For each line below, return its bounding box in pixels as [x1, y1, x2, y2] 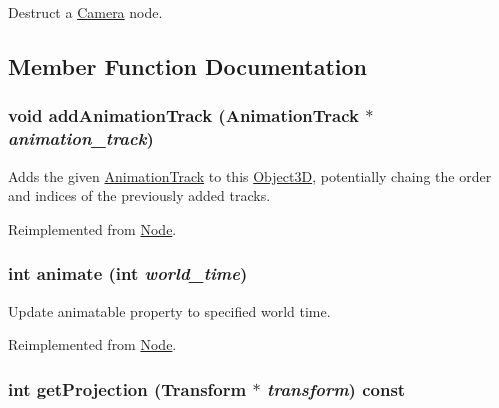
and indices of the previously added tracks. [8, 185, 271, 206]
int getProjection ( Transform [8, 376, 247, 401]
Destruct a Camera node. [8, 2, 163, 22]
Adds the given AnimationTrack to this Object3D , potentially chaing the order [8, 165, 492, 186]
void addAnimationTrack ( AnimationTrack [8, 103, 359, 128]
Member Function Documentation [8, 50, 368, 81]
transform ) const [266, 376, 406, 401]
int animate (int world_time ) [8, 261, 248, 286]
